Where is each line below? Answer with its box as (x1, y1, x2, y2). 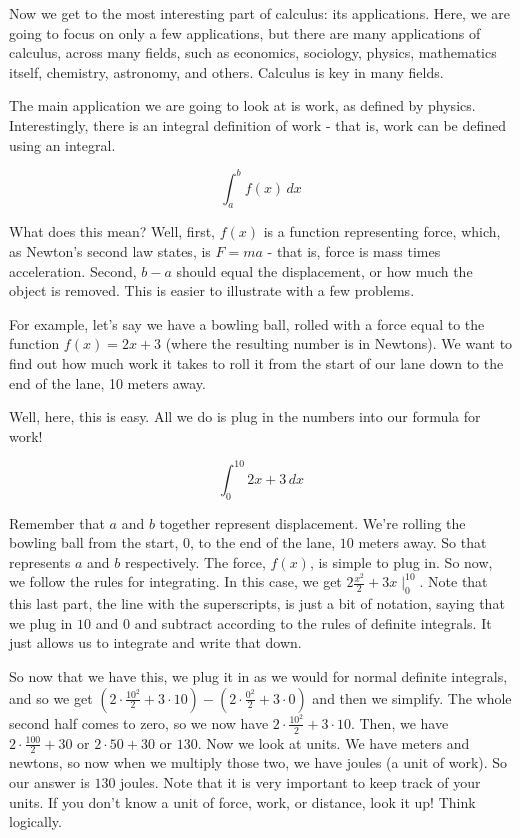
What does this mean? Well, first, (9, 221, 215, 242)
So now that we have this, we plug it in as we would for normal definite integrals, (9, 666, 508, 687)
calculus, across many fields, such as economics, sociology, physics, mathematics (9, 42, 497, 63)
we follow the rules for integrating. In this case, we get (9, 571, 342, 592)
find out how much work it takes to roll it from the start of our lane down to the (9, 353, 504, 374)
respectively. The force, (124, 551, 266, 572)
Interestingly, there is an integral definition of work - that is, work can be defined (9, 114, 507, 135)
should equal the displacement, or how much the (176, 260, 473, 281)
